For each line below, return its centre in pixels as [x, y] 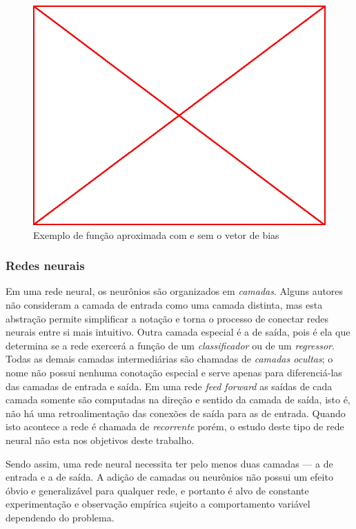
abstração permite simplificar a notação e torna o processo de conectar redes [167, 318]
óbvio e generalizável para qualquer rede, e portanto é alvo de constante [157, 490]
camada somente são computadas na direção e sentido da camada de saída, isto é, [178, 400]
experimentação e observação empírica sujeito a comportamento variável [158, 504]
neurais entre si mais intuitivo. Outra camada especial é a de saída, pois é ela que [178, 332]
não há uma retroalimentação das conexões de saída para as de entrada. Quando [176, 413]
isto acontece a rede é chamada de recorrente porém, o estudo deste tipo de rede [175, 426]
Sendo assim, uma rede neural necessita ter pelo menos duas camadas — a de [169, 463]
